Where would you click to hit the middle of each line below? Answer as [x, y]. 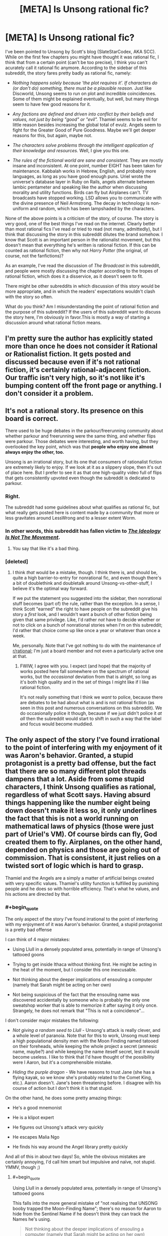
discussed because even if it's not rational [73, 362]
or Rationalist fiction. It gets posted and [68, 354]
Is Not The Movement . [33, 537]
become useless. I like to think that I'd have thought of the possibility [83, 1057]
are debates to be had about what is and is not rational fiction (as [87, 703]
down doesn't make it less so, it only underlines [81, 811]
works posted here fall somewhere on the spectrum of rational [84, 671]
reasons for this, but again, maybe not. [52, 135]
